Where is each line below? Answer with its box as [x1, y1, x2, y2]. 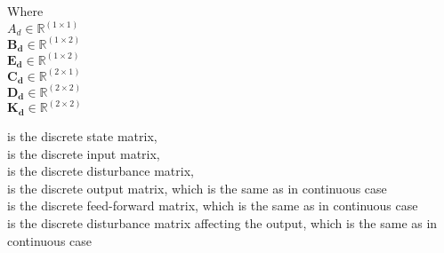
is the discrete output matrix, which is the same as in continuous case [7, 178, 387, 197]
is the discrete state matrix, [7, 126, 157, 145]
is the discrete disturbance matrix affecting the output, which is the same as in [7, 213, 438, 232]
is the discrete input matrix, [7, 144, 160, 162]
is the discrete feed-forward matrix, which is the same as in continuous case [7, 196, 418, 215]
